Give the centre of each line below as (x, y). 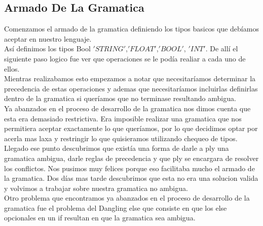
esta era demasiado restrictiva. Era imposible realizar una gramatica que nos (123, 118)
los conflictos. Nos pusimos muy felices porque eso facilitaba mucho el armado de (129, 168)
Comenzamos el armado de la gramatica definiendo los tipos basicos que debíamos (131, 29)
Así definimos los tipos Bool (47, 49)
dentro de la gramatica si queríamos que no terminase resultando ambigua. (120, 98)
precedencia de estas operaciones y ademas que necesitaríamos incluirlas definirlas (131, 88)
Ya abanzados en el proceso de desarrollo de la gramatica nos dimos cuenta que (127, 108)
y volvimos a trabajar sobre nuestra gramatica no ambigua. (96, 188)
